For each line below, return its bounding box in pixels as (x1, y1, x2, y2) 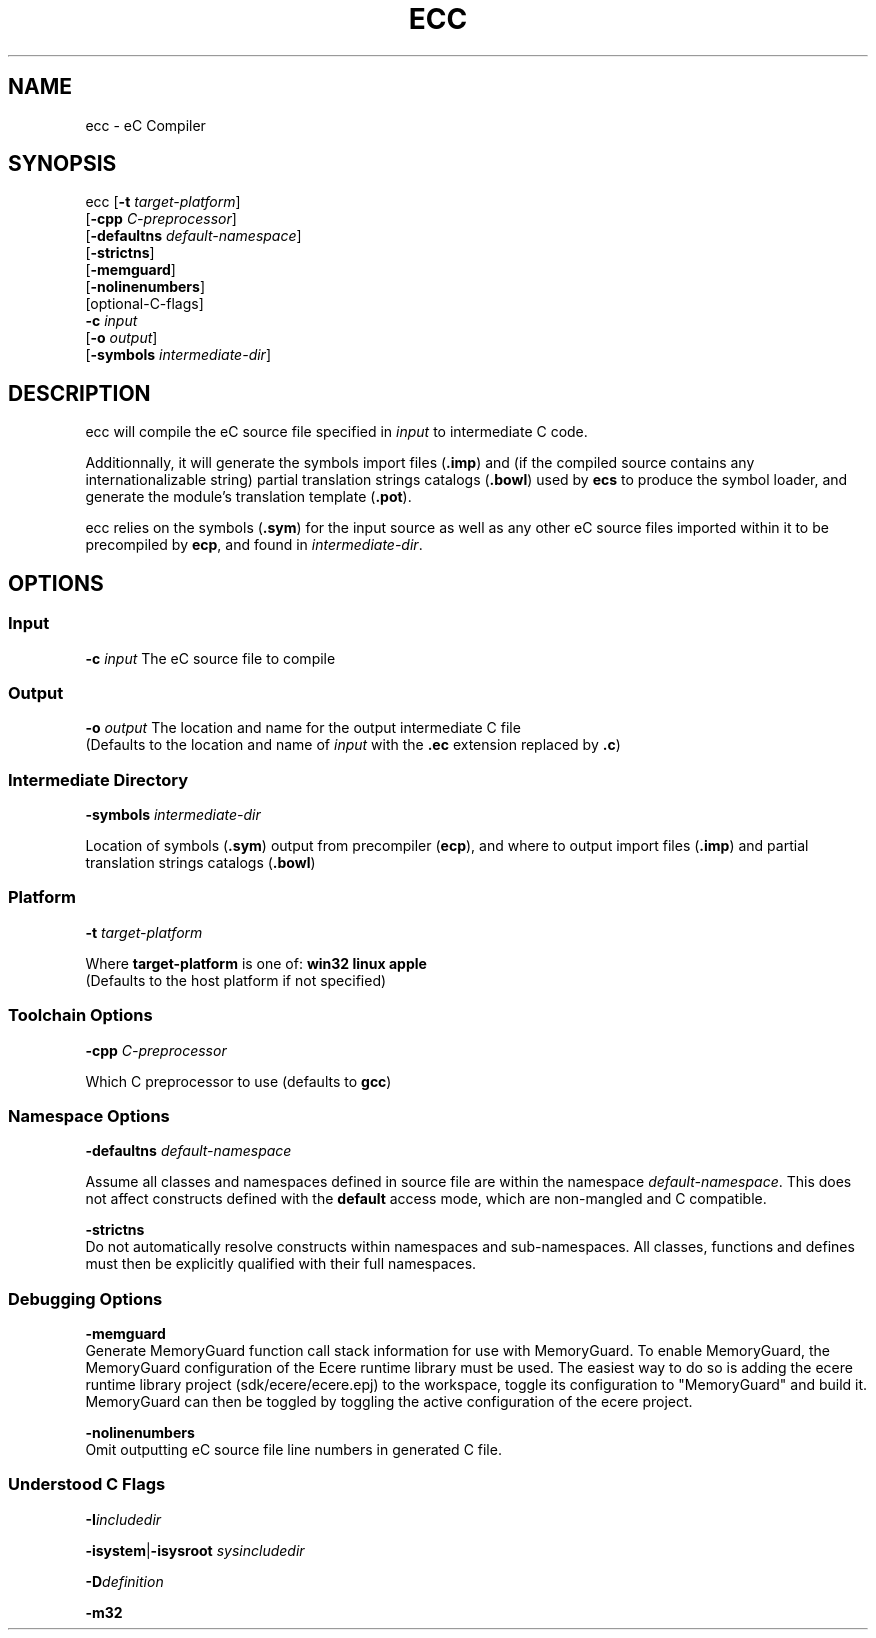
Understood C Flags (8, 1474, 166, 1495)
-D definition (85, 1572, 164, 1590)
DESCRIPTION (8, 380, 151, 406)
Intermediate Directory (8, 769, 189, 790)
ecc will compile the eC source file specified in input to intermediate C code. (85, 423, 588, 441)
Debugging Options (8, 1288, 163, 1309)
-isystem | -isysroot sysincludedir (85, 1541, 305, 1559)
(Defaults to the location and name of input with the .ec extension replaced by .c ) (85, 736, 621, 754)
